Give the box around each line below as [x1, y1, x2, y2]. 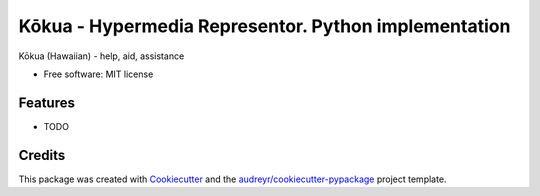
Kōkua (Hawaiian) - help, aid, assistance [18, 50, 185, 62]
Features [18, 94, 75, 111]
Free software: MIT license [43, 68, 154, 80]
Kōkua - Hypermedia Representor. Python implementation [18, 15, 511, 37]
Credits [18, 146, 66, 164]
